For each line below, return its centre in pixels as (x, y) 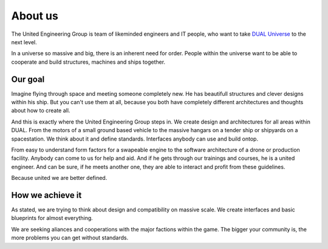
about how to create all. (41, 111)
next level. (24, 42)
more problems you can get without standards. (70, 238)
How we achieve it (46, 195)
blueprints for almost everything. (52, 218)
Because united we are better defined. (59, 178)
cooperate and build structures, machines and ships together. (88, 62)
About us (35, 16)
